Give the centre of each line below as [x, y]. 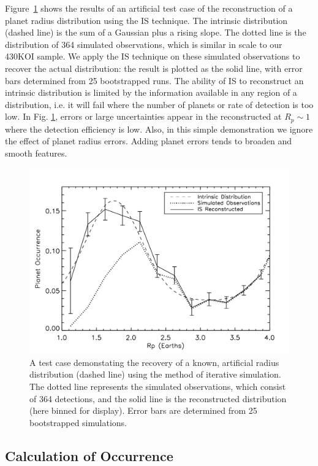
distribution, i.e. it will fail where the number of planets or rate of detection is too [159, 104]
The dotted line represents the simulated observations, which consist [158, 386]
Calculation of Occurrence [89, 455]
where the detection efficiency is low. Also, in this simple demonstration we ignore [159, 129]
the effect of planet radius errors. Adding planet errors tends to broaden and [149, 141]
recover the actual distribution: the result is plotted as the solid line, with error [154, 68]
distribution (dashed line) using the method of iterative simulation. [155, 374]
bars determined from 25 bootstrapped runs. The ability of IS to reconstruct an [154, 80]
